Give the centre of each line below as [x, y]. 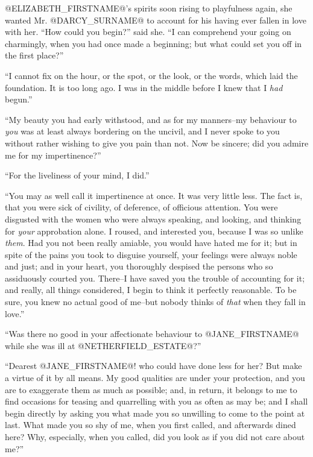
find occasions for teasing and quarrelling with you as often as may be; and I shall [156, 401]
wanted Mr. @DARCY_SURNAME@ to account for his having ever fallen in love [156, 20]
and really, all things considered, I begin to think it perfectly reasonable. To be [151, 290]
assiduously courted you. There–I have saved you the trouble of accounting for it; [155, 278]
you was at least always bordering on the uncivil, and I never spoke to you [142, 131]
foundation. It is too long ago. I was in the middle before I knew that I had [144, 87]
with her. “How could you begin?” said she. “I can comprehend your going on [148, 32]
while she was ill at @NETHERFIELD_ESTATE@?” [103, 345]
